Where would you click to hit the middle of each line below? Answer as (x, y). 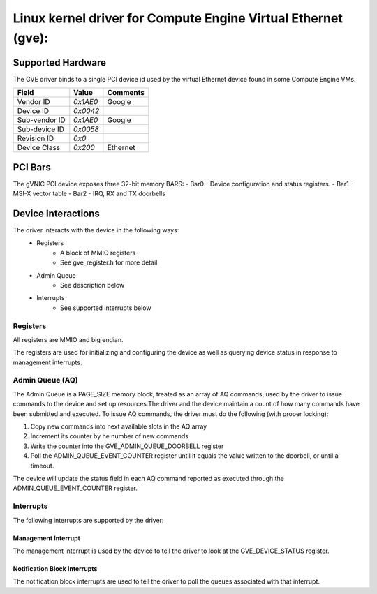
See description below (93, 285)
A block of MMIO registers (98, 253)
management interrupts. (47, 362)
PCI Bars (32, 167)
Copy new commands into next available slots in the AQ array (119, 426)
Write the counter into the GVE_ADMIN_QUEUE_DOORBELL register (127, 446)
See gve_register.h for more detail (109, 262)
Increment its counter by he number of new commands (109, 436)
